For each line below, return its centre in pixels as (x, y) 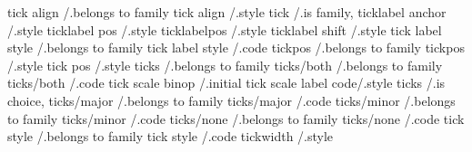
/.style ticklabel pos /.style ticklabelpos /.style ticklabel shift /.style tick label (225, 29)
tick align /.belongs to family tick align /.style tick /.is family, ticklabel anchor (227, 12)
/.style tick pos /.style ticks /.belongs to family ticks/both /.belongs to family (225, 65)
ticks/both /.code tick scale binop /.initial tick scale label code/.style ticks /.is (226, 83)
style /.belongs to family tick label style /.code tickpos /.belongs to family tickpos (236, 47)
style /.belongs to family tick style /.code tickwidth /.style (171, 136)
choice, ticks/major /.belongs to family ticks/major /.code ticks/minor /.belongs (231, 100)
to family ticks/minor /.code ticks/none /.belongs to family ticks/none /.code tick (236, 118)
